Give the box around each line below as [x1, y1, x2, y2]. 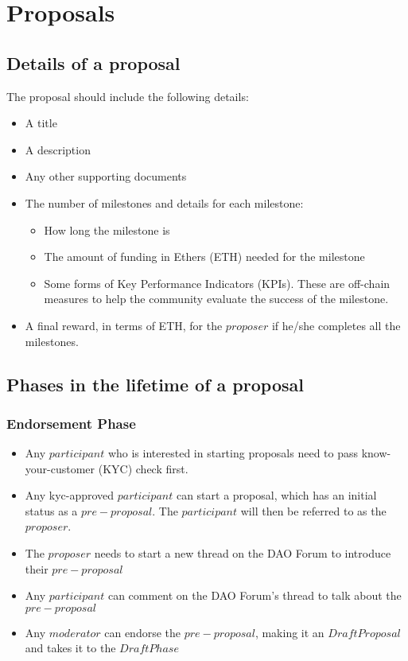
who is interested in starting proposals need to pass [107, 445, 359, 461]
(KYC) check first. [98, 460, 188, 476]
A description [25, 141, 91, 157]
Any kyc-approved [25, 487, 115, 504]
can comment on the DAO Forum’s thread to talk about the [107, 587, 402, 604]
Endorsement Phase [6, 413, 136, 433]
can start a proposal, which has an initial [176, 487, 377, 504]
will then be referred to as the [240, 502, 387, 519]
